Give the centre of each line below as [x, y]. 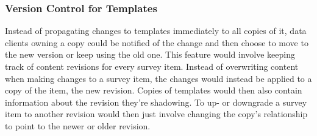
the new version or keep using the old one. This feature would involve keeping [150, 54]
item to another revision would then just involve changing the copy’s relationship [156, 114]
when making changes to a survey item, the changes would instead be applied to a [158, 78]
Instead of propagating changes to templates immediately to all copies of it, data [156, 31]
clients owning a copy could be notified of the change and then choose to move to [157, 42]
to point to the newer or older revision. [78, 125]
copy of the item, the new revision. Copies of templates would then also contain [154, 90]
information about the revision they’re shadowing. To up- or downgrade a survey [156, 102]
